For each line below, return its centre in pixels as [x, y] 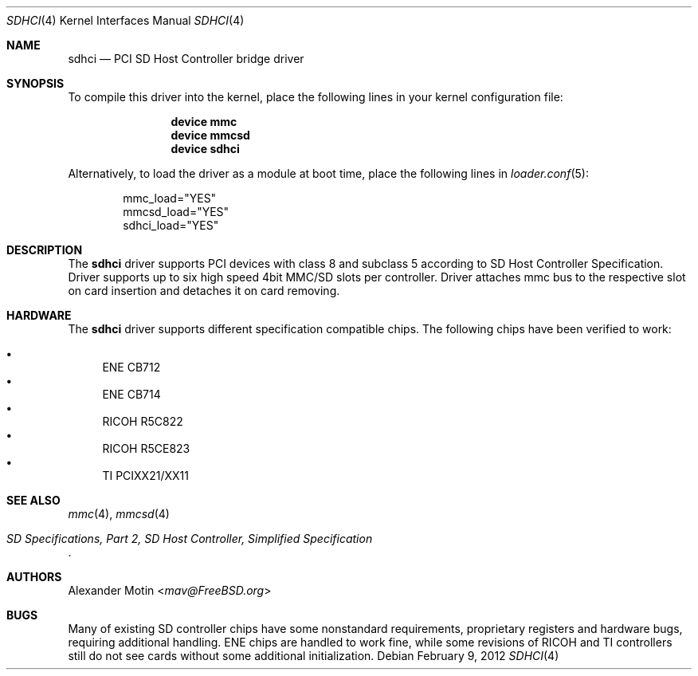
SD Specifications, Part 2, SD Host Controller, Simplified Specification [190, 538]
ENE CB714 [131, 394]
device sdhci [205, 149]
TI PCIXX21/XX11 [145, 476]
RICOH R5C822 [143, 421]
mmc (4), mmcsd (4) [119, 514]
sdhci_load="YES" [171, 225]
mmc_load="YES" [170, 198]
